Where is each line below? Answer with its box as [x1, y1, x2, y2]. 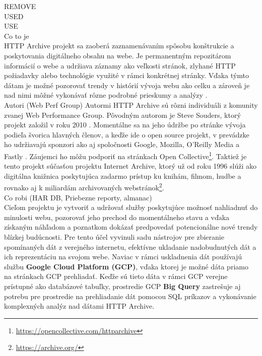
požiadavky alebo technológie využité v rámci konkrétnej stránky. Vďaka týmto [4, 70, 249, 81]
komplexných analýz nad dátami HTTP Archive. [4, 301, 155, 311]
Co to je [4, 30, 29, 41]
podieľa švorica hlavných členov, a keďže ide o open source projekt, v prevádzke [4, 129, 249, 139]
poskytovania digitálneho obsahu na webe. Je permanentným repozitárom [4, 50, 231, 60]
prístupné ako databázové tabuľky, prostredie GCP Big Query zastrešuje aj [4, 280, 241, 291]
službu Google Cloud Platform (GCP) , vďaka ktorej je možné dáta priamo [4, 261, 248, 271]
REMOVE [4, 1, 36, 11]
